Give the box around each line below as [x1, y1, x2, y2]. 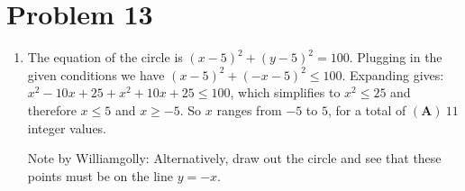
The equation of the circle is [27, 48, 183, 67]
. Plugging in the [349, 48, 442, 67]
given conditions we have [27, 65, 165, 84]
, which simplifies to [230, 83, 341, 102]
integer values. [27, 118, 107, 137]
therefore [27, 100, 77, 119]
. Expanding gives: [342, 65, 444, 84]
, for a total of [327, 100, 406, 119]
